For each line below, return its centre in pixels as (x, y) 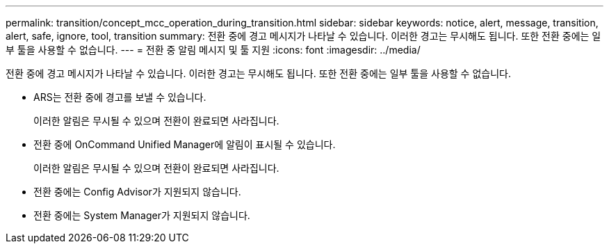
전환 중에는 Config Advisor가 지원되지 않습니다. (137, 192)
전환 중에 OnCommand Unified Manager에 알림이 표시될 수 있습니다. (185, 144)
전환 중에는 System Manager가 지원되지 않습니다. (142, 215)
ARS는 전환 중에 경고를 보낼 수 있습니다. (120, 97)
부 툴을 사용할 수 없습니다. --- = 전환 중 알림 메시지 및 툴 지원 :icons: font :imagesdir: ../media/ (213, 50)
